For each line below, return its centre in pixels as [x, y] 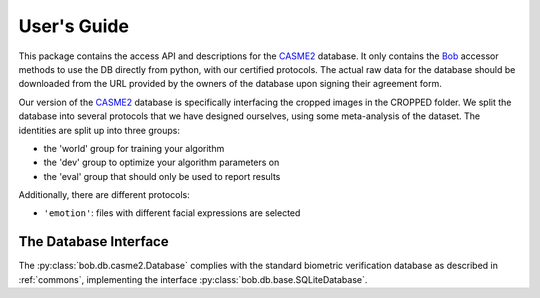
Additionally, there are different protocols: [104, 195]
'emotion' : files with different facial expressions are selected [172, 213]
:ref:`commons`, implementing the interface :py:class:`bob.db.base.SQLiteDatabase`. [193, 279]
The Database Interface [93, 241]
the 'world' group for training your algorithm [134, 148]
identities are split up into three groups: [99, 130]
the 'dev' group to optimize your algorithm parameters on [161, 162]
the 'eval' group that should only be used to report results [162, 176]
